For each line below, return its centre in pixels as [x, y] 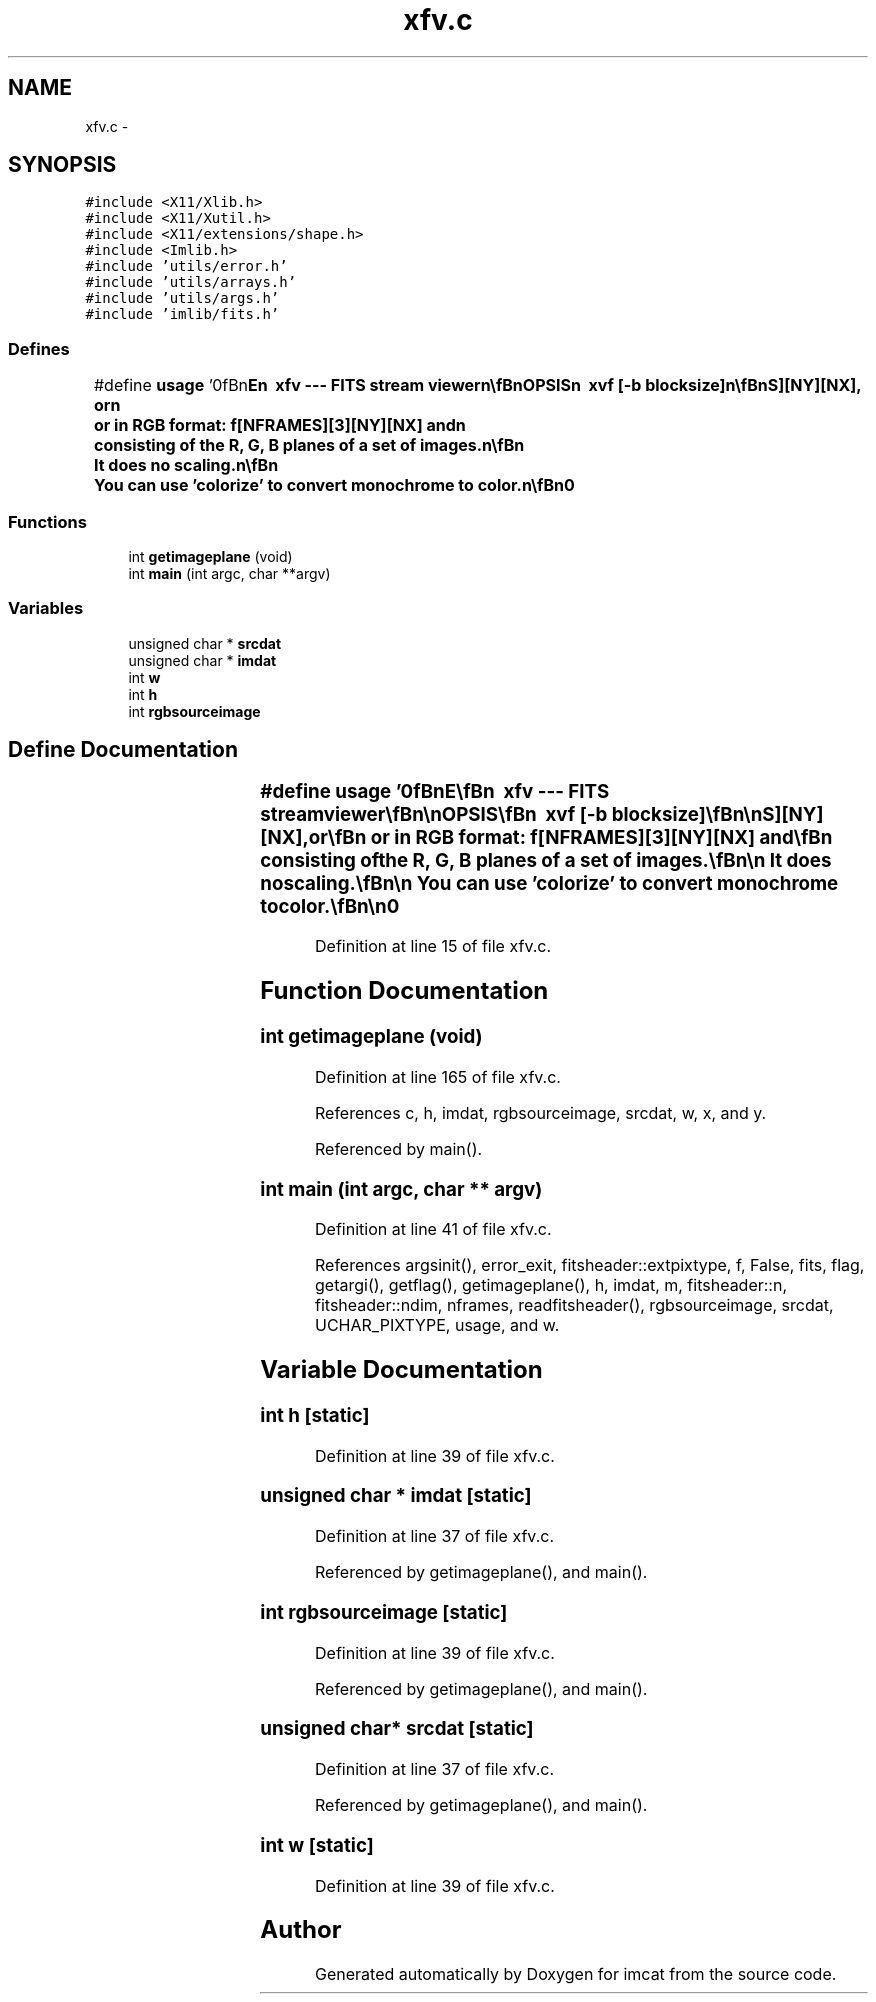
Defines [39, 348]
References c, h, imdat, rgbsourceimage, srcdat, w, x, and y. [541, 1112]
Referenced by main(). [399, 1148]
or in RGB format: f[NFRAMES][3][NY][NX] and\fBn [601, 837]
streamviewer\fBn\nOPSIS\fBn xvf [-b [434, 814]
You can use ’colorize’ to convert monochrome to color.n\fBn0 [334, 485]
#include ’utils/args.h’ [182, 298]
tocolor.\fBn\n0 [330, 906]
